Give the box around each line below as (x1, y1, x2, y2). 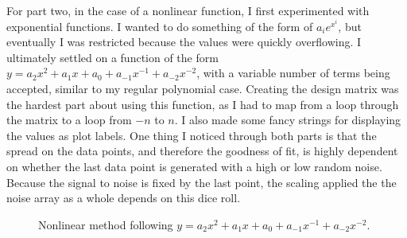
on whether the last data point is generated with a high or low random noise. (6, 158, 382, 174)
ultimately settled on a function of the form (6, 49, 219, 65)
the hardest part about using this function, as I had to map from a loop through (6, 96, 399, 112)
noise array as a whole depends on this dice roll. (6, 189, 241, 206)
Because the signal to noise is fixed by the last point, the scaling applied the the (6, 174, 397, 190)
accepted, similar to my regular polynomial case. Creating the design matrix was (6, 80, 399, 96)
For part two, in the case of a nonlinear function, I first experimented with (6, 2, 370, 18)
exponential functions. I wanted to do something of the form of (6, 18, 313, 34)
